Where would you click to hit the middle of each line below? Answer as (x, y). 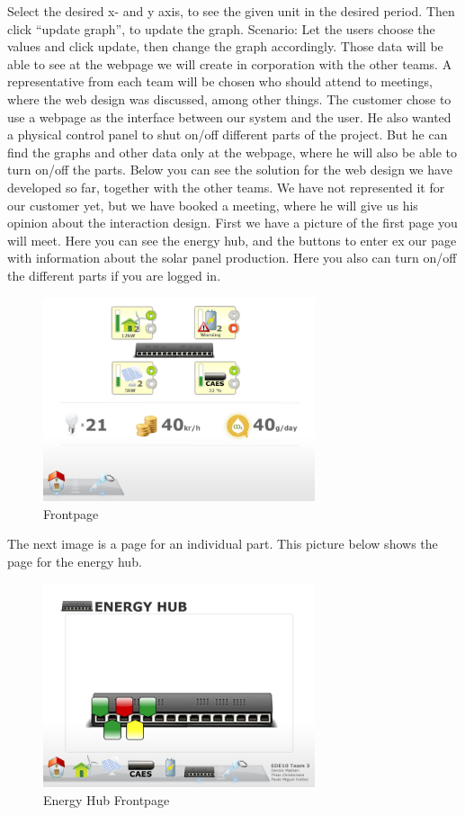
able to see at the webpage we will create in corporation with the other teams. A (230, 63)
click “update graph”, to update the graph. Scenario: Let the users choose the (221, 28)
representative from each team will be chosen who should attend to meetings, (220, 81)
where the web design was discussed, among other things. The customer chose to (229, 99)
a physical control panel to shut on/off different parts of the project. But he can (228, 134)
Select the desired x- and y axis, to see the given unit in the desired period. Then (231, 11)
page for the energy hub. (75, 562)
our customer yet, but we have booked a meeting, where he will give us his (213, 205)
